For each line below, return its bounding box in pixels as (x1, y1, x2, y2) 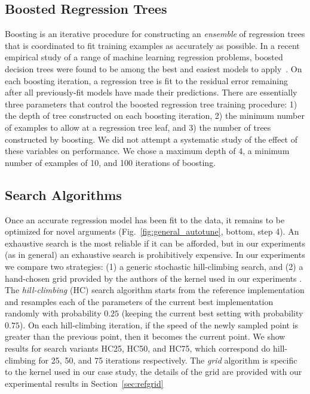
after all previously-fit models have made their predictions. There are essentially (5, 86, 297, 98)
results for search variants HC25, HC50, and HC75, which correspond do (5, 342, 271, 355)
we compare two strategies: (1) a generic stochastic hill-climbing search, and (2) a (5, 260, 303, 272)
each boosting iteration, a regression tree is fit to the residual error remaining (5, 74, 288, 87)
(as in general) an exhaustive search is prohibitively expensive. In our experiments (5, 248, 305, 261)
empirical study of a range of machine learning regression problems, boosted (5, 51, 283, 63)
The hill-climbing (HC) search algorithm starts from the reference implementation (5, 284, 305, 296)
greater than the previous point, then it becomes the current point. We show (5, 330, 286, 343)
